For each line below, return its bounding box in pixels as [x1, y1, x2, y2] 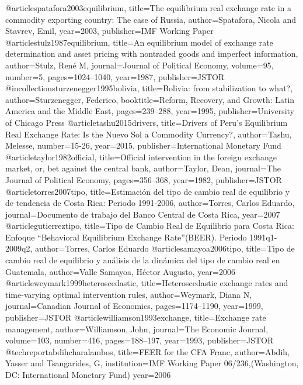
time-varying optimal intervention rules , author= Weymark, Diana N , [5, 288, 252, 300]
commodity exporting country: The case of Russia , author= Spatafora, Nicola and [5, 13, 297, 25]
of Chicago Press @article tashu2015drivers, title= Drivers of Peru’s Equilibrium [5, 116, 288, 128]
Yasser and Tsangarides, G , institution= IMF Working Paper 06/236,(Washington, [5, 357, 299, 369]
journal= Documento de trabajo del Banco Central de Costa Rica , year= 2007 [5, 208, 280, 220]
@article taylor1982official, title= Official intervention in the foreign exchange [5, 150, 277, 163]
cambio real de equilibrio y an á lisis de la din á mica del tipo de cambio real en [5, 254, 280, 266]
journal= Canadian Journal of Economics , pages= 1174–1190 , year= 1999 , [5, 300, 263, 312]
